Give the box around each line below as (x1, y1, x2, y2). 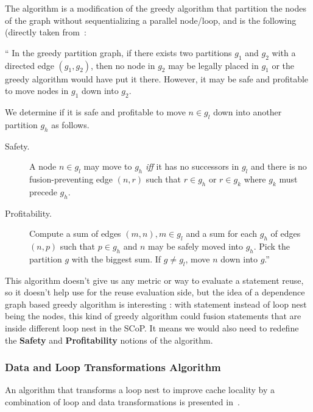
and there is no (250, 160, 307, 173)
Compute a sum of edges (29, 227, 121, 240)
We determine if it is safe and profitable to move (5, 105, 186, 118)
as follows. (51, 118, 90, 131)
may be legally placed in (168, 59, 259, 71)
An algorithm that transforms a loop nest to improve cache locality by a (5, 383, 275, 396)
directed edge (5, 59, 54, 71)
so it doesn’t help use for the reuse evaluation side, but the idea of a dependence (5, 286, 305, 298)
